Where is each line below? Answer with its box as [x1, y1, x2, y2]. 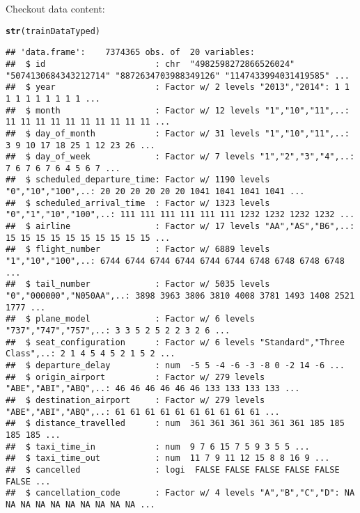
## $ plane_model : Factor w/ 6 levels [6, 314, 255, 324]
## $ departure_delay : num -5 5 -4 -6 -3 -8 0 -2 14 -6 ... [6, 360, 345, 370]
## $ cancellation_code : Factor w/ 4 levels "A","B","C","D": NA [6, 488, 355, 498]
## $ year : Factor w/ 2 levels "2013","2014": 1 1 [6, 82, 350, 93]
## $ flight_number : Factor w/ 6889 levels [6, 244, 270, 255]
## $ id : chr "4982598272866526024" [6, 58, 295, 69]
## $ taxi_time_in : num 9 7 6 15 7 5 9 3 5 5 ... [6, 441, 310, 452]
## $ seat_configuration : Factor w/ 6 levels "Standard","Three [6, 337, 345, 347]
